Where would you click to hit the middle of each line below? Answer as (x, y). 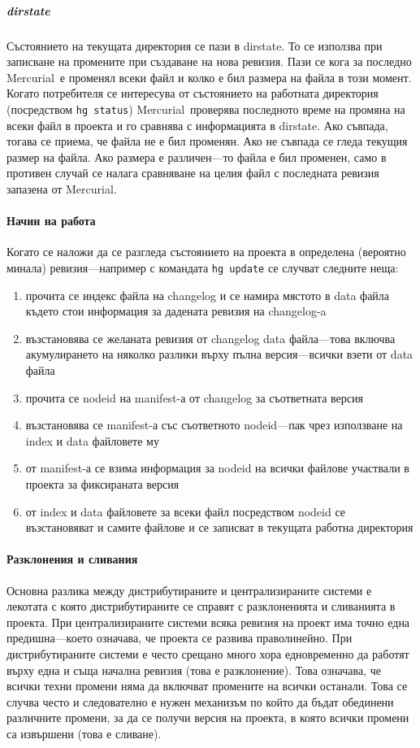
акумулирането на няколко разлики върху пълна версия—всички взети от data (219, 354)
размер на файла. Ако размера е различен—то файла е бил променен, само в (197, 157)
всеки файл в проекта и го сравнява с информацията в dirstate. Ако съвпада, (197, 125)
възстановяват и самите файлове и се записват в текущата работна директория (219, 527)
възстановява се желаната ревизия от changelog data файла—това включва (210, 338)
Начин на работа (51, 221)
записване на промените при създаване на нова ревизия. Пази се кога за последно (209, 61)
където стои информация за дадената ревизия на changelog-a (176, 311)
